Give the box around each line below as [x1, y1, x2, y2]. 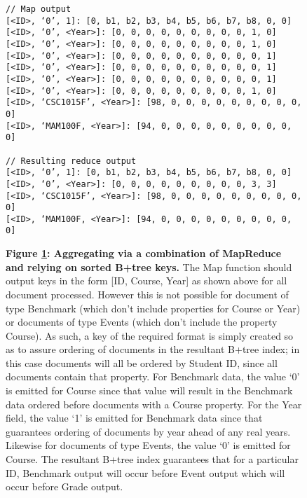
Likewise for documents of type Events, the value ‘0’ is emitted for [6, 438, 291, 452]
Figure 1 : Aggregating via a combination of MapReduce [6, 246, 282, 261]
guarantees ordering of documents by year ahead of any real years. [6, 424, 291, 438]
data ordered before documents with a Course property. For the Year [6, 396, 302, 411]
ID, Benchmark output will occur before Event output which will [6, 465, 285, 480]
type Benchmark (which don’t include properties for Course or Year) [6, 300, 301, 315]
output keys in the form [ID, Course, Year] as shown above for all [6, 273, 287, 288]
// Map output [6, 4, 71, 14]
